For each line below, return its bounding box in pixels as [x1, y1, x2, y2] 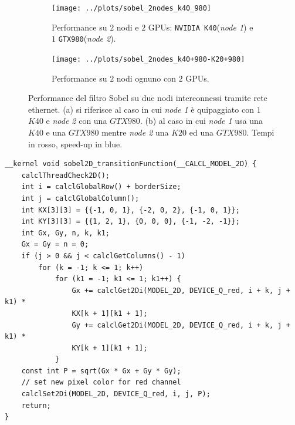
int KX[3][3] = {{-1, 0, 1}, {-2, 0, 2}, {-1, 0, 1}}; [21, 205, 240, 214]
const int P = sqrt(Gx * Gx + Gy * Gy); [21, 366, 181, 375]
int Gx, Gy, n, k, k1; [21, 228, 110, 237]
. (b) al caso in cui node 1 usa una [140, 114, 263, 127]
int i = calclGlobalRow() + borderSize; [21, 183, 181, 191]
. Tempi [246, 126, 274, 138]
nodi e [116, 21, 139, 33]
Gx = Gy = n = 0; [21, 240, 89, 249]
